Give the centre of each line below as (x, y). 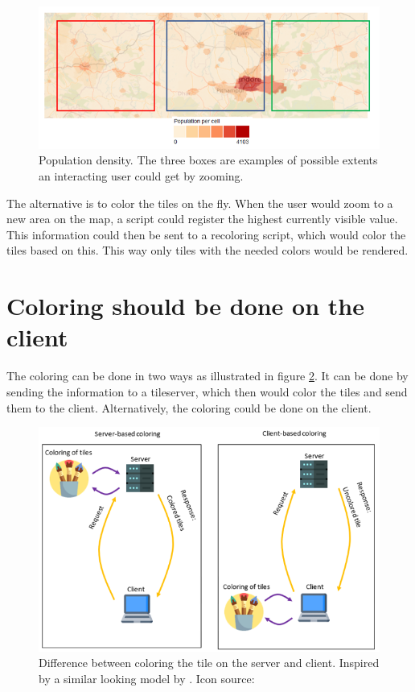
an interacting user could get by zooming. (141, 176)
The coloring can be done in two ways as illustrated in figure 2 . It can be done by (207, 376)
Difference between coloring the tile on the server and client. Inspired (209, 663)
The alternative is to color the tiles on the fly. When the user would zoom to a (200, 203)
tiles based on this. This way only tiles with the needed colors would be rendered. (207, 250)
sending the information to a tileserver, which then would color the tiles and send (207, 391)
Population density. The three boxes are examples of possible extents (208, 160)
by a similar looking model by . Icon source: (147, 679)
